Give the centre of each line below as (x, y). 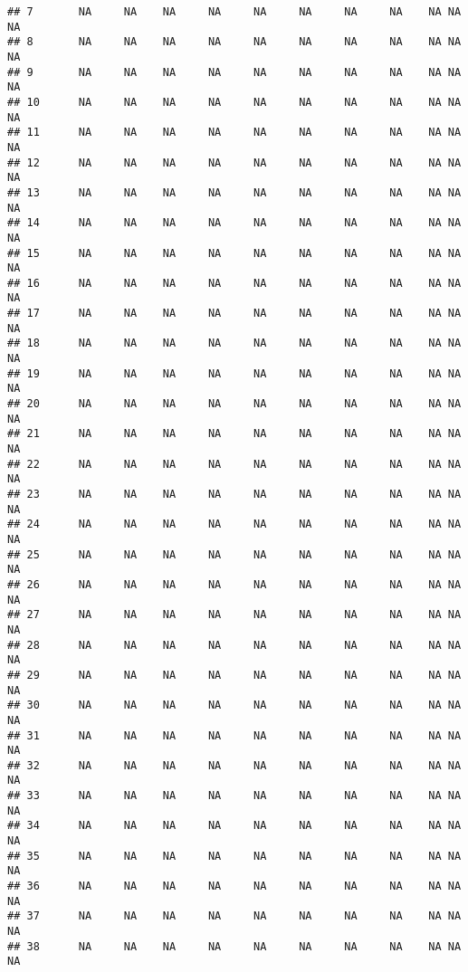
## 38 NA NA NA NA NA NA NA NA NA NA (234, 946)
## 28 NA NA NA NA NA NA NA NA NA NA (234, 645)
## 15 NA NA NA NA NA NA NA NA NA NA (234, 253)
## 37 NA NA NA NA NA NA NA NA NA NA (234, 916)
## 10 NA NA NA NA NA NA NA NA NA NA (234, 102)
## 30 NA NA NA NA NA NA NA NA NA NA (234, 705)
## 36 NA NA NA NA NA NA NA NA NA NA (234, 886)
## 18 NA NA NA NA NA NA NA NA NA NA (234, 343)
